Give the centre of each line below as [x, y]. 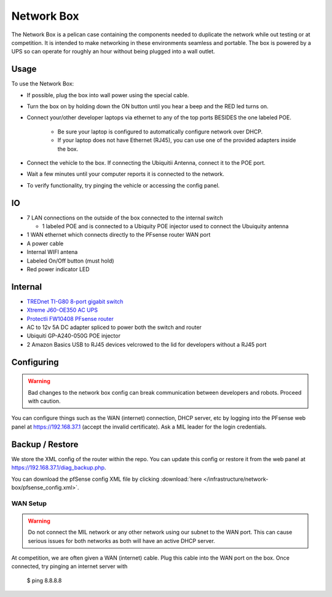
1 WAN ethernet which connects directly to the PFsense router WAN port [119, 235]
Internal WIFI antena [52, 252]
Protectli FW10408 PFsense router [70, 318]
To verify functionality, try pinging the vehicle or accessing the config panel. [123, 185]
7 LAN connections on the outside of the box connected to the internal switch [125, 218]
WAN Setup [29, 503]
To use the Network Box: [43, 84]
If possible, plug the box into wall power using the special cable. [108, 95]
